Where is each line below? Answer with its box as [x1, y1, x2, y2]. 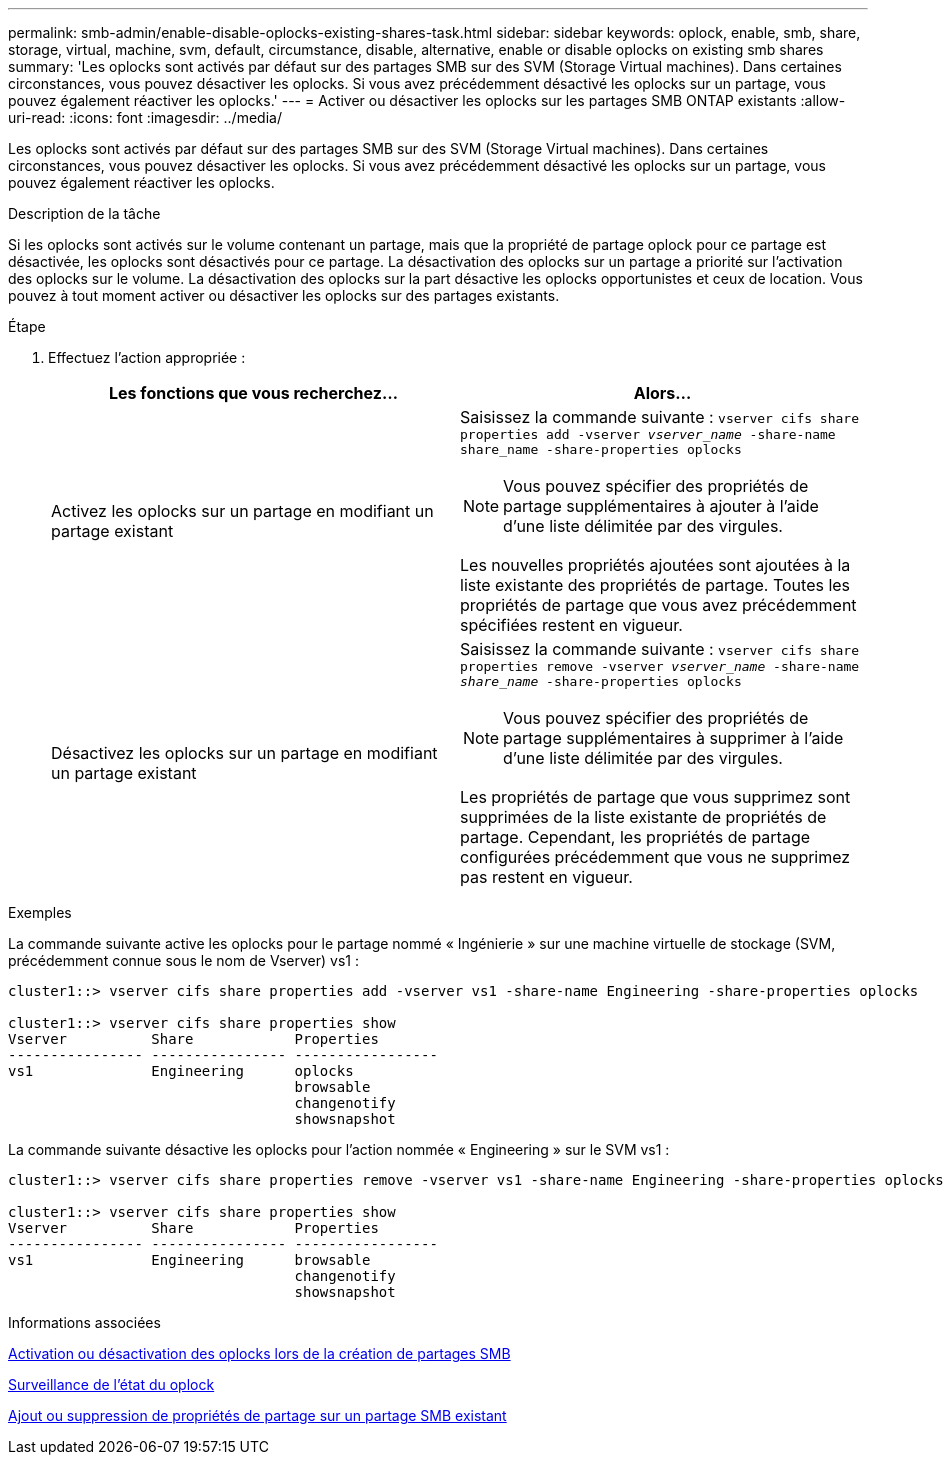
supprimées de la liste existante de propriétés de [460, 807, 827, 827]
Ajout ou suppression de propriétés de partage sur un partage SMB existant [8, 1407, 507, 1424]
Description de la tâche [8, 205, 161, 222]
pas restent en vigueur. [460, 867, 633, 887]
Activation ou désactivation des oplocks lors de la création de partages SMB [8, 1345, 511, 1362]
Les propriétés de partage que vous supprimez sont [460, 787, 851, 807]
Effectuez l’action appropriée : [48, 349, 246, 366]
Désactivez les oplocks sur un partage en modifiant [51, 743, 438, 763]
